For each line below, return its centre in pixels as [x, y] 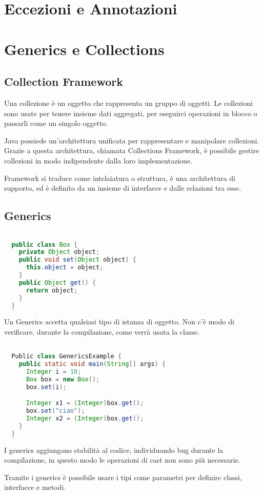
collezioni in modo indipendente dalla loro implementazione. [98, 160]
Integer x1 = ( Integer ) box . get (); [85, 403]
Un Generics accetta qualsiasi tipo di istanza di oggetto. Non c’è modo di [119, 322]
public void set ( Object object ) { [77, 260]
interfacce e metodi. [35, 487]
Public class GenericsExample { [67, 356]
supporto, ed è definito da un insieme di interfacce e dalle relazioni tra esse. [123, 188]
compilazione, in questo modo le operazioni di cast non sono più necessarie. [122, 460]
